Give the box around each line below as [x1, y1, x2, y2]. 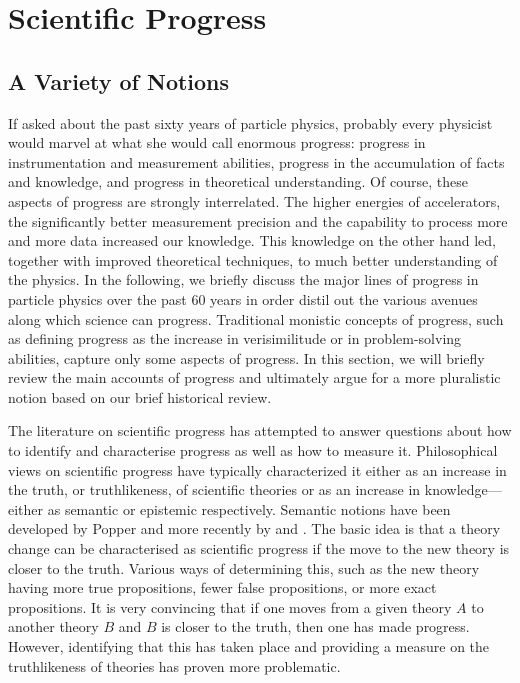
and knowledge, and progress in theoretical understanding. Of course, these [8, 171, 468, 192]
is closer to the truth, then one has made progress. [161, 616, 470, 637]
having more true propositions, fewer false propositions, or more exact [8, 577, 437, 598]
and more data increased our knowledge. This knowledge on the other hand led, [8, 230, 496, 251]
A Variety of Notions [8, 65, 230, 96]
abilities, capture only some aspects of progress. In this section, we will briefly [8, 347, 485, 368]
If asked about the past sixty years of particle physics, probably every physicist [8, 112, 493, 133]
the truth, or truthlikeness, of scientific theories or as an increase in [8, 479, 421, 500]
